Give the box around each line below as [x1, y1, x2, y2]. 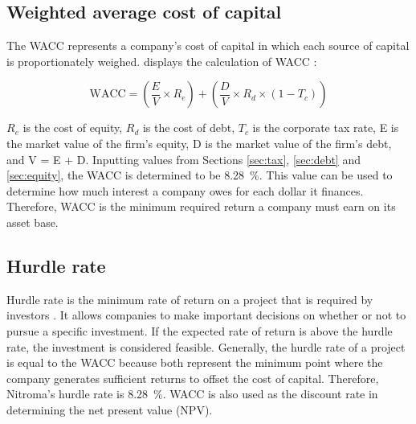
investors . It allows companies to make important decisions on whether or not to [6, 307, 406, 323]
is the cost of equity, [22, 119, 123, 136]
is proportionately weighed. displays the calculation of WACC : [6, 52, 317, 69]
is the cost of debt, [142, 119, 235, 136]
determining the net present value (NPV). [6, 401, 213, 418]
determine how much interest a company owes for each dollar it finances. [6, 182, 364, 199]
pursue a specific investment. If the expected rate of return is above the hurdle [6, 322, 393, 339]
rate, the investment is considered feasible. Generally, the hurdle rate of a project [6, 338, 406, 355]
